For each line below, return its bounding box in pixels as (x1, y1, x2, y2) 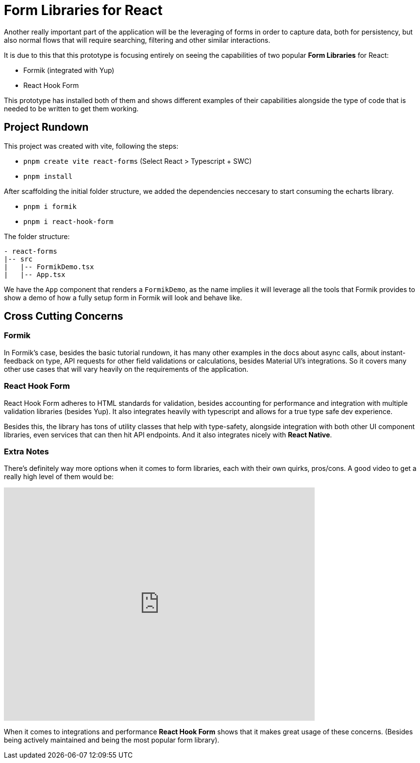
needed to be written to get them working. (4, 104, 139, 113)
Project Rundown (4, 121, 89, 134)
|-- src (4, 255, 33, 263)
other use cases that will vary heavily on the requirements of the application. (4, 364, 249, 373)
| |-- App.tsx (4, 270, 66, 278)
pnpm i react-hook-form (23, 217, 114, 225)
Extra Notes (4, 446, 49, 456)
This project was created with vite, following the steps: (4, 141, 179, 150)
